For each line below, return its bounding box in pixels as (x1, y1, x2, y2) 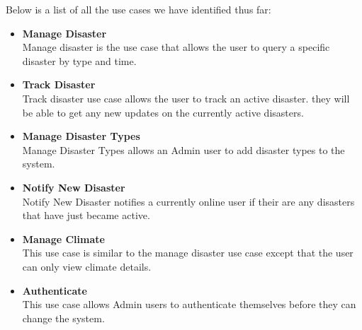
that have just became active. (22, 208, 150, 223)
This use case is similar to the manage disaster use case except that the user (22, 245, 353, 260)
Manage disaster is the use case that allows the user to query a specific (22, 40, 330, 54)
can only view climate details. (22, 259, 152, 273)
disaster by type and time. (22, 53, 137, 68)
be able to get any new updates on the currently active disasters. (22, 105, 304, 119)
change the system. (22, 310, 105, 325)
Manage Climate (22, 231, 105, 246)
